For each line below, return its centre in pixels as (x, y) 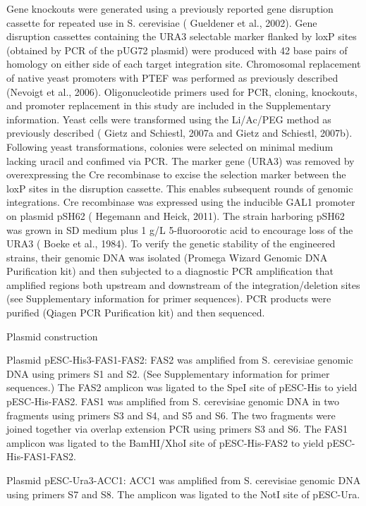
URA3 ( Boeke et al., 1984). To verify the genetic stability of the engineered (171, 243)
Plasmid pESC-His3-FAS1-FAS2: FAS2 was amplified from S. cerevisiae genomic (180, 360)
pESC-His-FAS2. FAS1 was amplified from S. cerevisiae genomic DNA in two (173, 401)
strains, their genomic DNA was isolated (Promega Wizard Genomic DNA (167, 257)
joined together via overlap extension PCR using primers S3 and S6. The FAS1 (177, 429)
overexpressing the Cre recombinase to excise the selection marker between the (176, 174)
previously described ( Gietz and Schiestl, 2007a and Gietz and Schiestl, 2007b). (179, 133)
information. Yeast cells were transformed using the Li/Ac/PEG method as (169, 119)
